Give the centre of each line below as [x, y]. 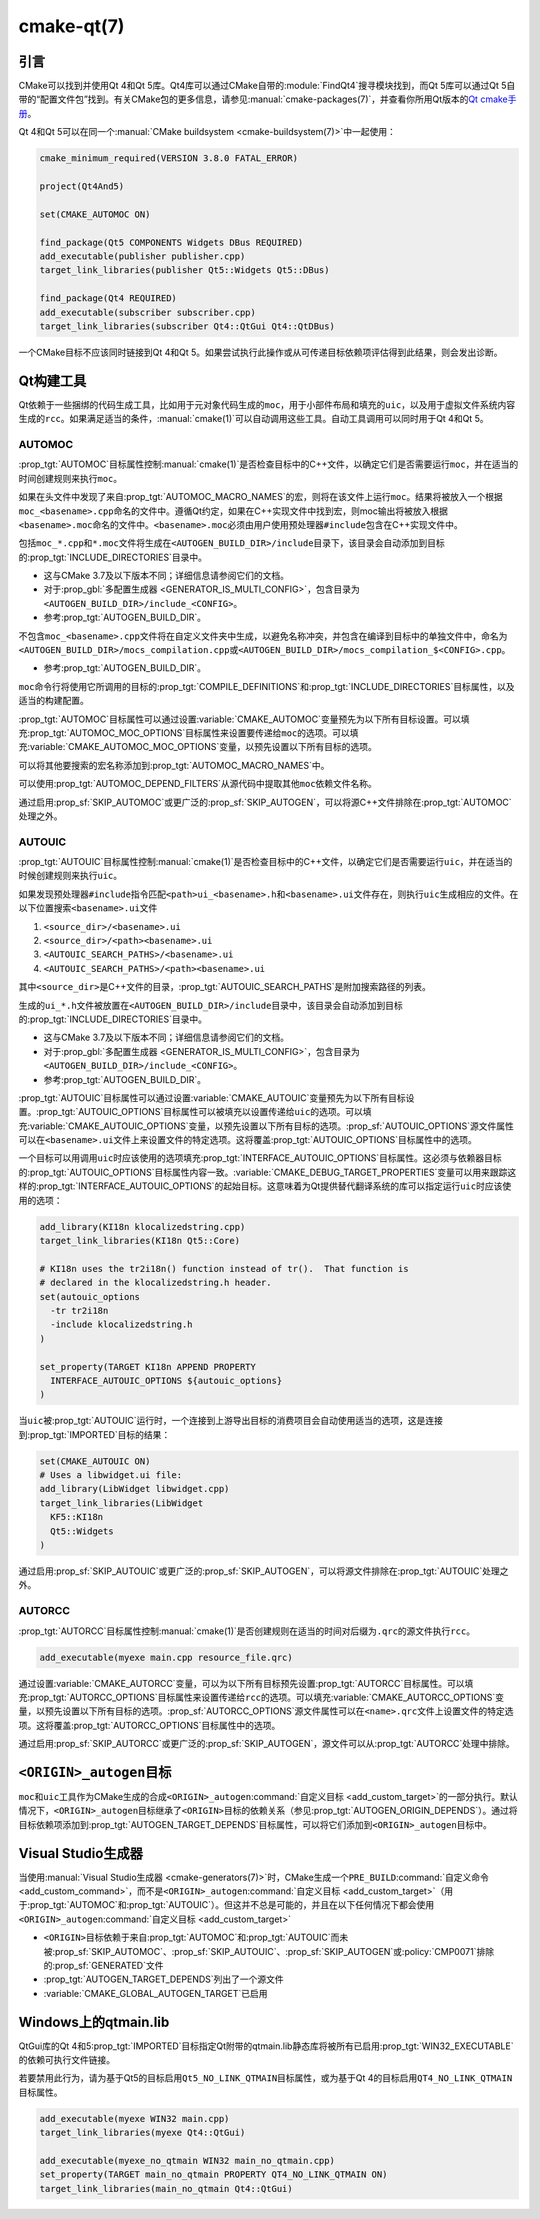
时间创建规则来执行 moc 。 [70, 478]
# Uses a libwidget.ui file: [111, 1475]
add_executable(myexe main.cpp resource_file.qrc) [166, 1657]
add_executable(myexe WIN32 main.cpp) [134, 2118]
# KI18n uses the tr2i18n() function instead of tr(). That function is [224, 1268]
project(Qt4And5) [82, 186]
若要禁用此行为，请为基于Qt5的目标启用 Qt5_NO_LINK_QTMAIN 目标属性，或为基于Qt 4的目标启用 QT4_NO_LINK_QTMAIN [265, 2078]
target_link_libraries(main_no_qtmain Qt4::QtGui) [166, 2188]
